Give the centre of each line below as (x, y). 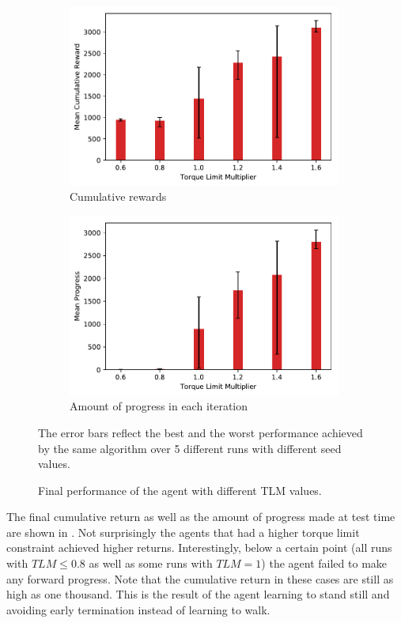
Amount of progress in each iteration (159, 406)
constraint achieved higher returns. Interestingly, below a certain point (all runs (199, 547)
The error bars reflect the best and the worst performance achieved (200, 432)
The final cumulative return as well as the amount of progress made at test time (201, 517)
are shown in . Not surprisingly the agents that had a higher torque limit (183, 532)
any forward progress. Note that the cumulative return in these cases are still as (200, 578)
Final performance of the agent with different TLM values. (180, 490)
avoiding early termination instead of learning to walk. (138, 609)
